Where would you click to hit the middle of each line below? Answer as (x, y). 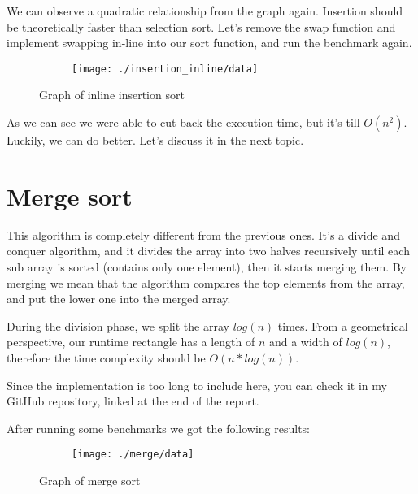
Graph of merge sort (90, 480)
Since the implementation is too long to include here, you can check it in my (197, 385)
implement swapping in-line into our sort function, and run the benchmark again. (209, 43)
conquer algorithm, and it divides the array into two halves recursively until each (208, 251)
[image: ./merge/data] (133, 455)
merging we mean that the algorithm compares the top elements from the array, (206, 282)
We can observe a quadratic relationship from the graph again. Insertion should (205, 11)
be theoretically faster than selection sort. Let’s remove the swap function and (201, 26)
